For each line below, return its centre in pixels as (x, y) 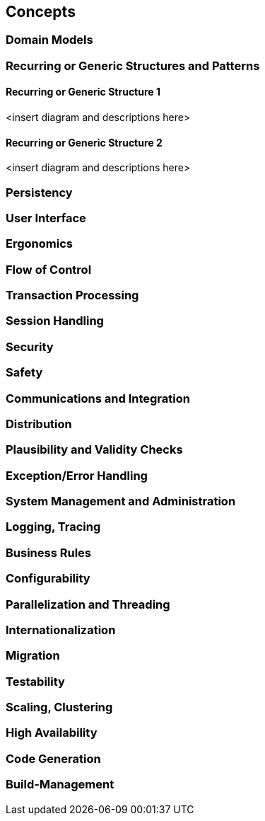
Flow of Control (49, 269)
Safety (24, 373)
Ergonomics (39, 244)
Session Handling (55, 321)
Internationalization (61, 630)
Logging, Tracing (53, 527)
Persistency (39, 192)
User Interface (46, 218)
